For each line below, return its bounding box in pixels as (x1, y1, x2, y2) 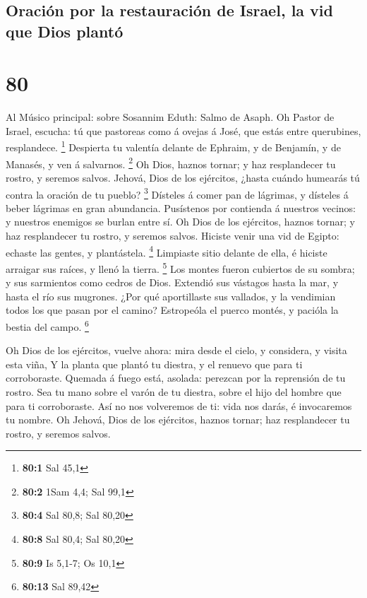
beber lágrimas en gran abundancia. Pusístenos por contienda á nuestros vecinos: (6, 200, 356, 215)
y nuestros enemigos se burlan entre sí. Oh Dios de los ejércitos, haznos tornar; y (6, 214, 355, 229)
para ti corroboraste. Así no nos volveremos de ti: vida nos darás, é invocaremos (6, 398, 352, 413)
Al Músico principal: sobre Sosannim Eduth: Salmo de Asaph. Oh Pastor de (6, 110, 335, 124)
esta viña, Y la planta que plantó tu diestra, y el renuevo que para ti (6, 356, 303, 371)
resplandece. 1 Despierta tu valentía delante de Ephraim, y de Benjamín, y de (6, 138, 341, 155)
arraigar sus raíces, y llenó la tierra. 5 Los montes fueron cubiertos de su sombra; (6, 259, 355, 276)
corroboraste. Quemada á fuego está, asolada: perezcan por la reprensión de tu (6, 370, 346, 385)
